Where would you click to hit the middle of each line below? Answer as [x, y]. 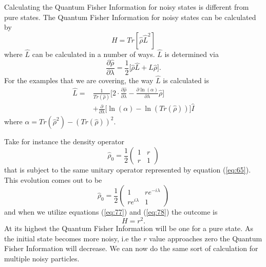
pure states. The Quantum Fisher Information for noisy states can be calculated [130, 17]
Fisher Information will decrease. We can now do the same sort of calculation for [131, 248]
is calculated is [186, 80]
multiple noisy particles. [42, 258]
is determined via [192, 54]
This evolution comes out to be [53, 179]
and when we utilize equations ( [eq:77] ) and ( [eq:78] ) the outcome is [111, 212]
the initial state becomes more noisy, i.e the [73, 238]
